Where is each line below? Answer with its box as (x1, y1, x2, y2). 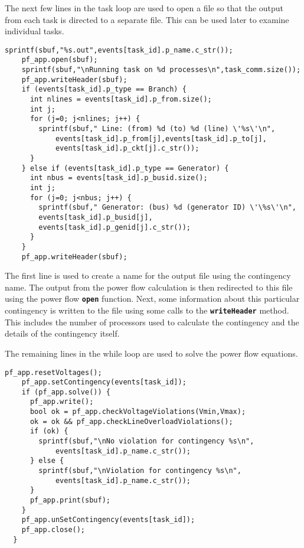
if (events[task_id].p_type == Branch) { (21, 85, 187, 94)
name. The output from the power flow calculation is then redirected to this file (5, 280, 293, 293)
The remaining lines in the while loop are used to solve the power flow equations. (5, 347, 298, 359)
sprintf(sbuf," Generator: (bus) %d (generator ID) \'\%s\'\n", (38, 203, 296, 212)
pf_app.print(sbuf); (30, 496, 110, 505)
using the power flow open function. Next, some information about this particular (5, 292, 300, 305)
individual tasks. (5, 25, 64, 37)
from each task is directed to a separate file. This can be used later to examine (5, 13, 289, 25)
